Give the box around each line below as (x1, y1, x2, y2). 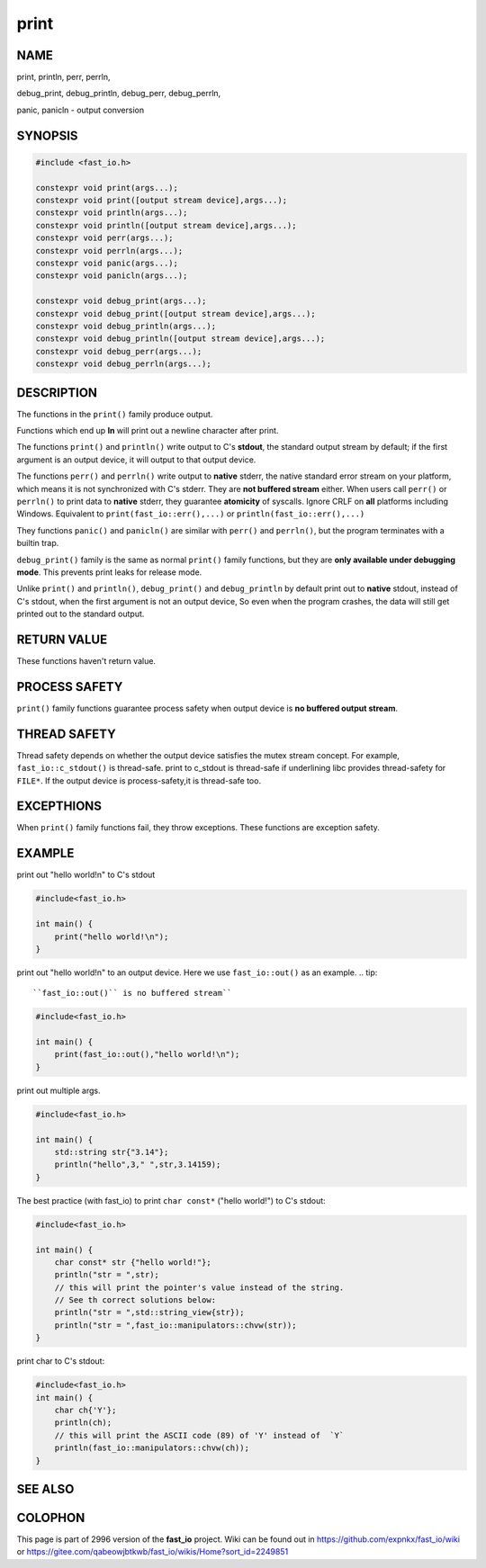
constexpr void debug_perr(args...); (35, 346, 202, 356)
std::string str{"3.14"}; (54, 1147, 169, 1157)
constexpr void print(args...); (35, 183, 179, 193)
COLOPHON (16, 1510, 85, 1525)
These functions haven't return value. (16, 655, 157, 666)
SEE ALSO (16, 1481, 75, 1497)
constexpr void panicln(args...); (35, 271, 188, 281)
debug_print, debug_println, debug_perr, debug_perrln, (16, 88, 221, 99)
